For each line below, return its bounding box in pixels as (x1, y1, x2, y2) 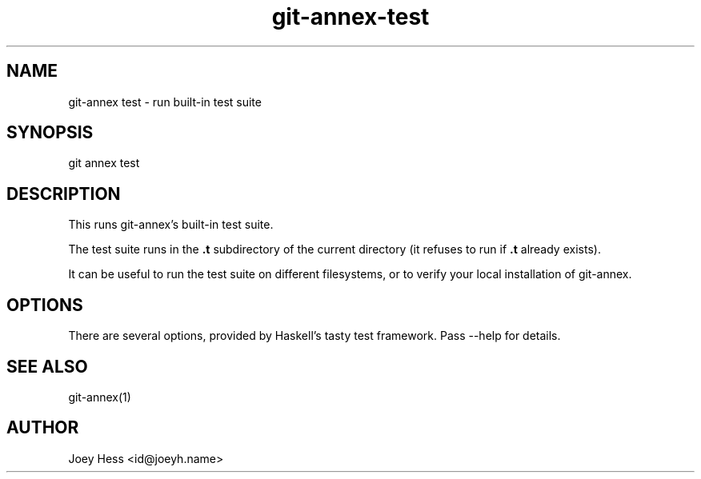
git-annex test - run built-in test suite (68, 94, 262, 109)
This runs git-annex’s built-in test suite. (68, 218, 274, 232)
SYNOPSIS (6, 122, 94, 143)
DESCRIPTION (6, 183, 121, 204)
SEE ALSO (6, 356, 88, 377)
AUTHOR (6, 417, 79, 438)
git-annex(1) (68, 389, 131, 404)
